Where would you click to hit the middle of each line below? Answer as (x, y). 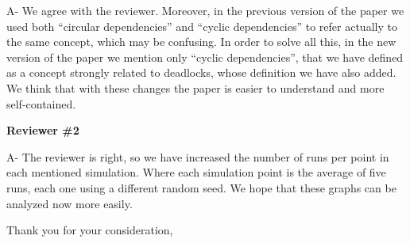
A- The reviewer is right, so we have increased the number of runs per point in (198, 156)
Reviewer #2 (43, 130)
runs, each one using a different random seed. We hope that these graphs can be (201, 187)
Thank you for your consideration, (90, 230)
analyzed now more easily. (70, 203)
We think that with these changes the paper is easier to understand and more (195, 87)
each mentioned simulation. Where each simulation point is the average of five (196, 172)
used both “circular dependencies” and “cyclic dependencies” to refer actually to (202, 26)
